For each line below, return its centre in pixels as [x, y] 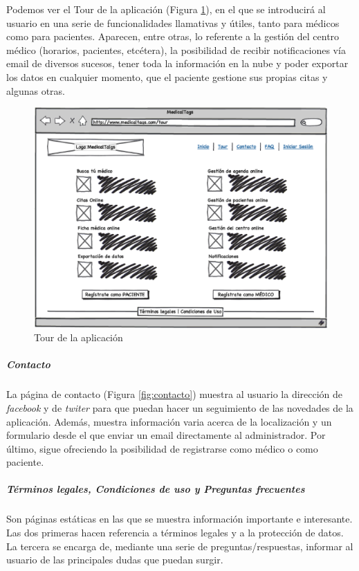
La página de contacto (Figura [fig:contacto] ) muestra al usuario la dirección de [175, 394]
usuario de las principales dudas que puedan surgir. [115, 560]
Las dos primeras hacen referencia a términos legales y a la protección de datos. [175, 533]
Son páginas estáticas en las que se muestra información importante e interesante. [179, 519]
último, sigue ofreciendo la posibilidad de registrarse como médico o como [162, 448]
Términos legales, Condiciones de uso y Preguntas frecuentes [156, 489]
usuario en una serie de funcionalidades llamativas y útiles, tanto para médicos [173, 22]
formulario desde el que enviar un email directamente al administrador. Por [166, 435]
